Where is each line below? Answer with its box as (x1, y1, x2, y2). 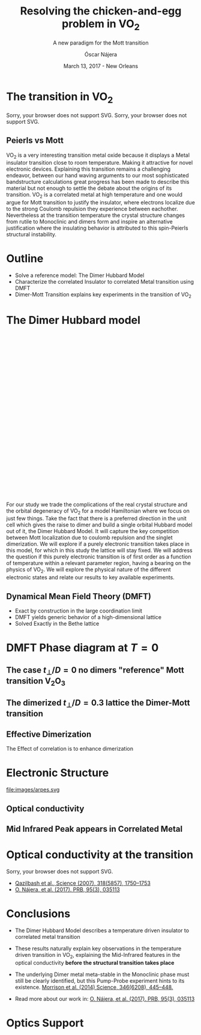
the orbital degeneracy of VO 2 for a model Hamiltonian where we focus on (6, 507, 190, 516)
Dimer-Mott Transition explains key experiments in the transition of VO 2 (14, 291, 192, 300)
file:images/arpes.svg (6, 786, 60, 793)
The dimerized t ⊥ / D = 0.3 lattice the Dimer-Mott (6, 698, 190, 710)
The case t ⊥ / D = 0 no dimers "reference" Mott (6, 665, 184, 677)
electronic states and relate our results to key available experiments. (6, 574, 175, 581)
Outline (6, 252, 44, 266)
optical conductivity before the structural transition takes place (14, 959, 175, 966)
